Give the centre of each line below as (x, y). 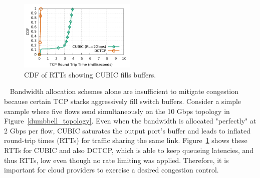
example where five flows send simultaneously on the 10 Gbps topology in (117, 111)
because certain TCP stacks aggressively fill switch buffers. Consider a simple (123, 101)
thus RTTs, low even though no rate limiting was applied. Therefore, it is (116, 160)
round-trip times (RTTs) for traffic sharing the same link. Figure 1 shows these (126, 140)
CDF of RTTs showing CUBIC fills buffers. (90, 74)
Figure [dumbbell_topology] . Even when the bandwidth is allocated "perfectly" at (130, 121)
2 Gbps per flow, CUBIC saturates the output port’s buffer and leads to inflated (127, 130)
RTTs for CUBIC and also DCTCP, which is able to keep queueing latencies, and (129, 150)
